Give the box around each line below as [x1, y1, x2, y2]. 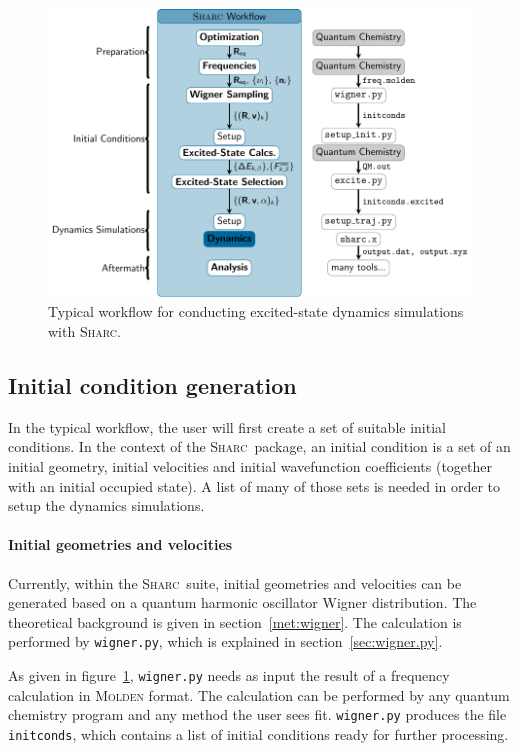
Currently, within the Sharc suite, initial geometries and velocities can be [8, 572, 462, 593]
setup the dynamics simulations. [8, 495, 205, 516]
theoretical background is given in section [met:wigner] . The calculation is [8, 611, 462, 632]
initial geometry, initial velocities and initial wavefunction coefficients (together [8, 455, 493, 476]
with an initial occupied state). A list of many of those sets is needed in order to [8, 475, 501, 496]
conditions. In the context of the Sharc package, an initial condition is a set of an [8, 436, 511, 457]
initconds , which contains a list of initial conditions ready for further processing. [8, 723, 509, 744]
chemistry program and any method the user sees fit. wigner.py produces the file [8, 704, 507, 725]
